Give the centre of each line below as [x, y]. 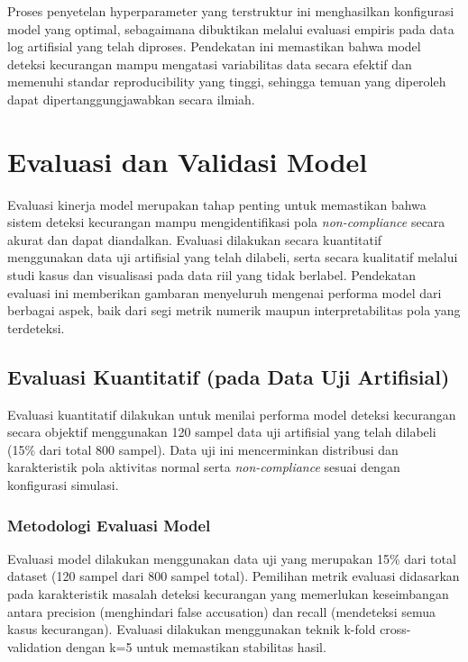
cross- [395, 629]
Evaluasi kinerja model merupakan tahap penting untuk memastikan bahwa [217, 204]
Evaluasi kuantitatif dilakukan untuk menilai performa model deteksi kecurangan [232, 414]
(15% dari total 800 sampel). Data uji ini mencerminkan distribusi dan [203, 449]
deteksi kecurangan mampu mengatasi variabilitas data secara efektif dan [210, 63]
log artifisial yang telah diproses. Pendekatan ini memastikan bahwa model [214, 46]
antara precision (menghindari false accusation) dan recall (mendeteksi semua [221, 611]
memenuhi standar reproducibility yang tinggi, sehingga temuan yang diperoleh [227, 82]
